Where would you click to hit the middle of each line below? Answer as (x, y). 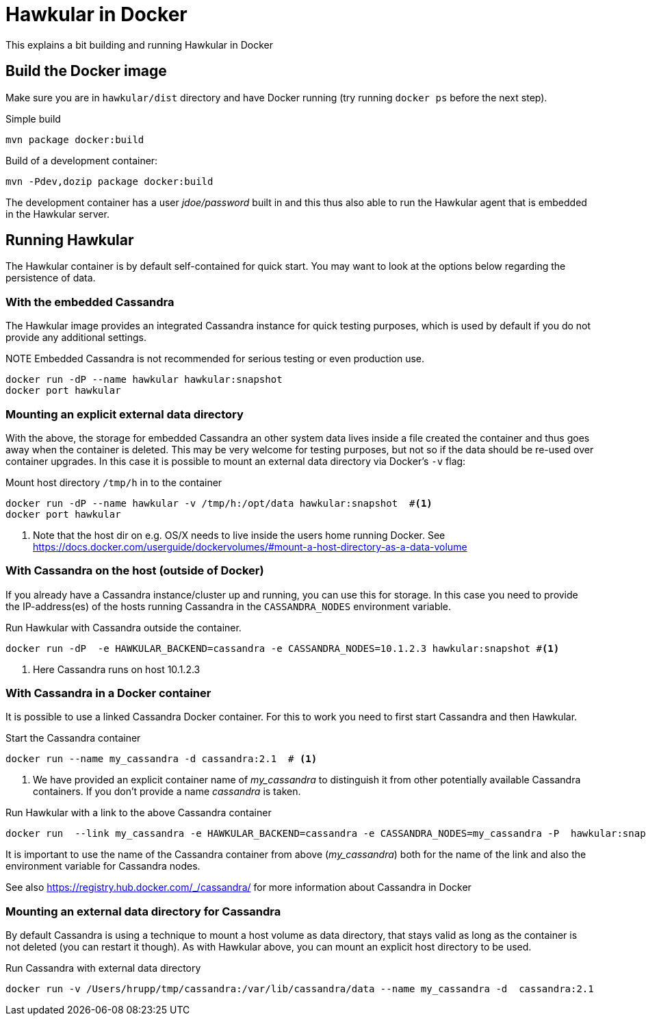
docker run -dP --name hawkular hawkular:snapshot (144, 380)
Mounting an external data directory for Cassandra (143, 911)
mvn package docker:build (75, 139)
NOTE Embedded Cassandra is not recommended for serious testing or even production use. (215, 359)
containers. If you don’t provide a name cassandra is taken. (167, 792)
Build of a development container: (82, 160)
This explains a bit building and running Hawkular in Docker (139, 45)
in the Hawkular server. (57, 214)
